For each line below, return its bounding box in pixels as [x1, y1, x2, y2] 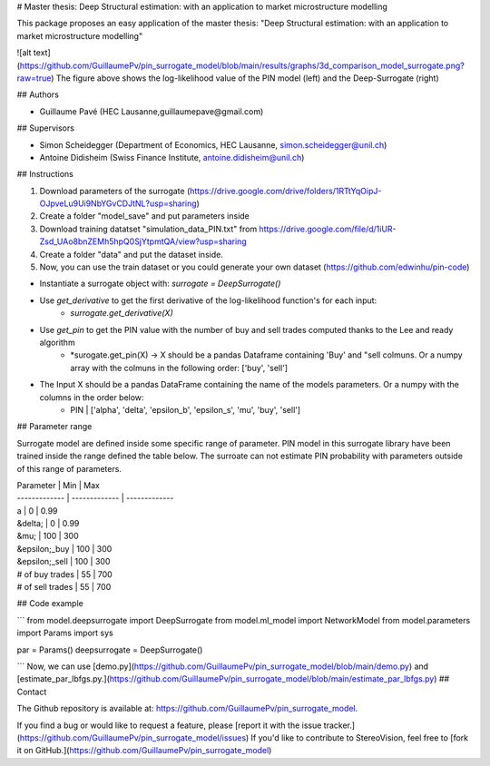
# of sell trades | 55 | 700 [16, 582, 112, 593]
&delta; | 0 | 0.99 [16, 518, 80, 529]
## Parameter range [16, 421, 93, 432]
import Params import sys [16, 627, 113, 639]
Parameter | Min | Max [16, 479, 100, 490]
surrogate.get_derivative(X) [70, 308, 173, 319]
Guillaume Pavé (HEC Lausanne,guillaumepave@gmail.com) [39, 105, 264, 117]
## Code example [16, 598, 83, 609]
